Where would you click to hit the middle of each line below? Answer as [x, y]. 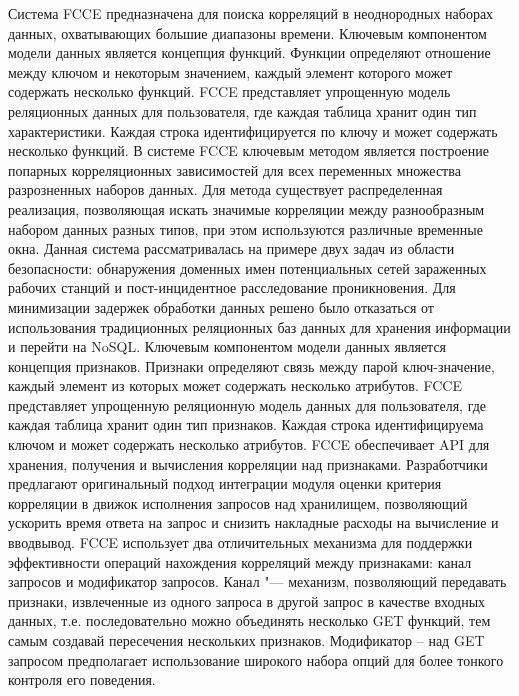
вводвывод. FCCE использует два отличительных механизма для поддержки [240, 542]
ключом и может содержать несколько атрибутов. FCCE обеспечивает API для [249, 444]
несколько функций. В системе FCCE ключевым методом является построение [249, 150]
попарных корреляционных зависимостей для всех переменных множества [234, 169]
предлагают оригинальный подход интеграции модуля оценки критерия [225, 483]
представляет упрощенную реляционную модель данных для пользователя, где [247, 404]
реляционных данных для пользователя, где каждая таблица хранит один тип [242, 110]
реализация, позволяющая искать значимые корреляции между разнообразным [246, 208]
